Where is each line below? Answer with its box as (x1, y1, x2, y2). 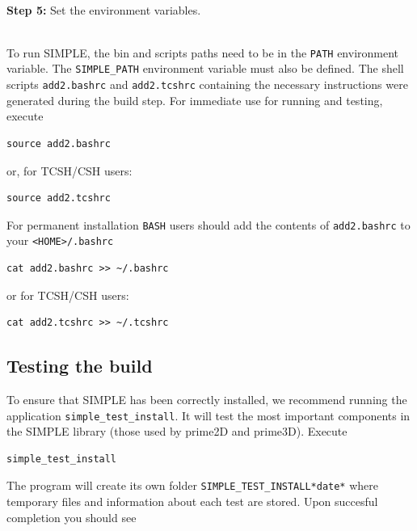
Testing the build (6, 353, 153, 378)
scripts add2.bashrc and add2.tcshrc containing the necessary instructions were (6, 76, 408, 93)
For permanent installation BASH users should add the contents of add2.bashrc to (6, 216, 411, 233)
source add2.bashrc (6, 137, 111, 150)
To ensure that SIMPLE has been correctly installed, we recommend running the (6, 391, 407, 408)
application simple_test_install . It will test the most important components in (6, 407, 411, 424)
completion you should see (6, 508, 137, 525)
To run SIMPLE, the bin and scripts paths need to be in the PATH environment (6, 44, 399, 61)
